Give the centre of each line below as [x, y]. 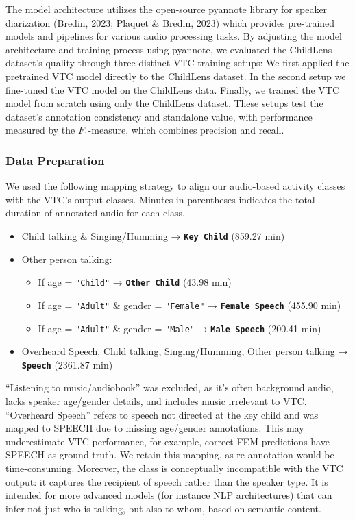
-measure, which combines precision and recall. [186, 130]
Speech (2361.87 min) [67, 364]
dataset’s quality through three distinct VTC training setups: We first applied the [177, 63]
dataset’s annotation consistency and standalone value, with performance [159, 116]
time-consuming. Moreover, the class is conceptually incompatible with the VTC [174, 468]
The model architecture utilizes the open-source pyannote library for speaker [167, 9]
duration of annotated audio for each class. [95, 213]
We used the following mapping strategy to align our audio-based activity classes [175, 186]
